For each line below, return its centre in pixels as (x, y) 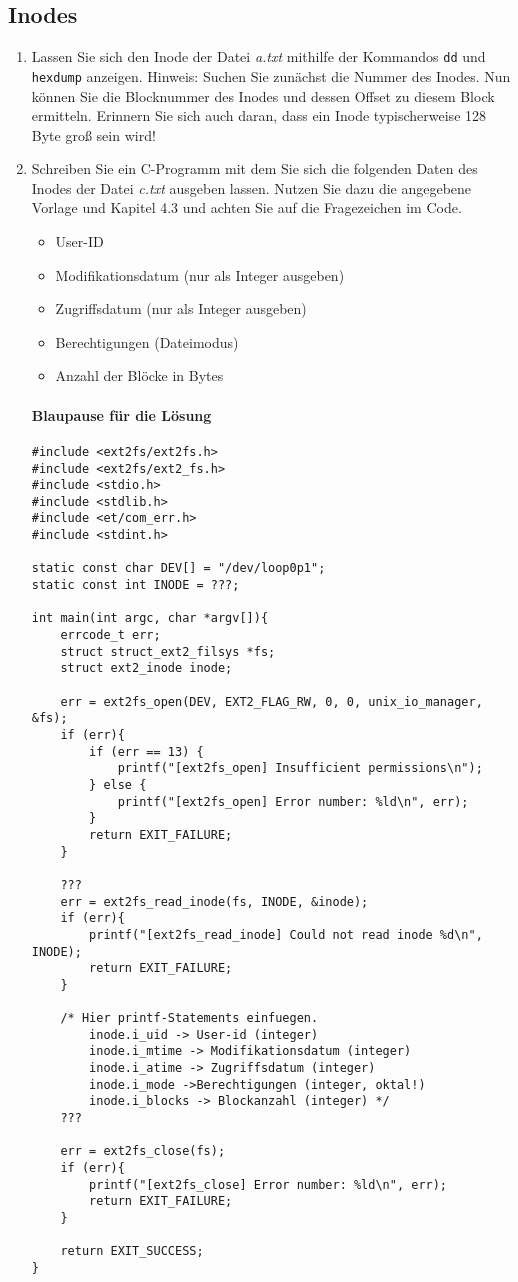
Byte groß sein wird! (93, 134)
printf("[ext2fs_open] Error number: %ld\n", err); (293, 801)
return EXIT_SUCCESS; (132, 1251)
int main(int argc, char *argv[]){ (150, 618)
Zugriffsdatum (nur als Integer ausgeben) (181, 308)
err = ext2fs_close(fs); (143, 1151)
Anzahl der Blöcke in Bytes (139, 375)
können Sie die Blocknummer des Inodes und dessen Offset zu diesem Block (263, 95)
